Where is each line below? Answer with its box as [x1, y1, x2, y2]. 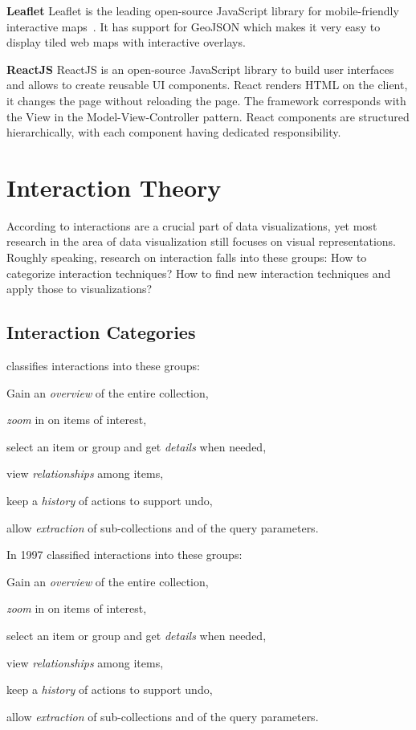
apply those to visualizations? [6, 280, 153, 297]
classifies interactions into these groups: [6, 357, 200, 374]
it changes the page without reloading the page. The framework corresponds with [6, 92, 406, 108]
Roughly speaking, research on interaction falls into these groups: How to [6, 249, 367, 266]
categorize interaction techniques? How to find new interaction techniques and [6, 264, 391, 281]
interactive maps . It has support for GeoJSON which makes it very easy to [6, 18, 381, 35]
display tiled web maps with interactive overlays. [6, 34, 246, 51]
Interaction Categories [6, 320, 196, 345]
